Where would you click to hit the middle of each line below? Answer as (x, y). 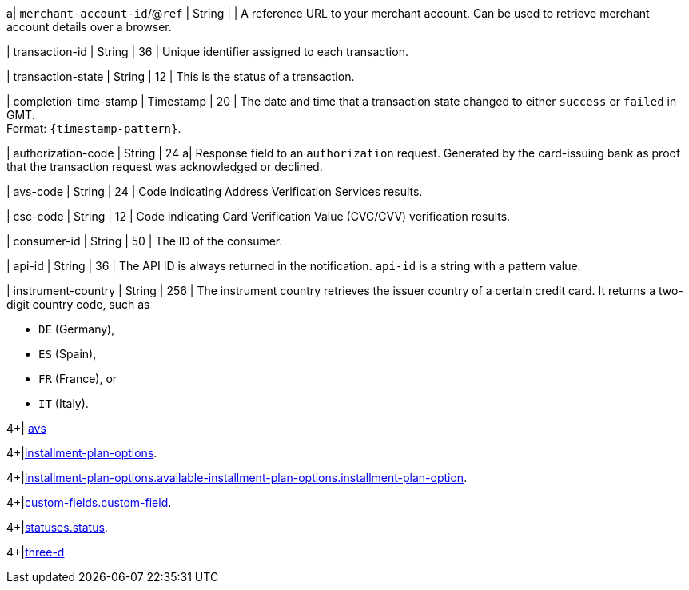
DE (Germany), (77, 329)
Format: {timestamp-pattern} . (94, 128)
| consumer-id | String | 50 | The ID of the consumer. (145, 241)
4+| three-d (36, 552)
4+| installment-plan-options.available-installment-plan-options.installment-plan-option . (237, 478)
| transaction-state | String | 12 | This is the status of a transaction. (181, 76)
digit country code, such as (78, 304)
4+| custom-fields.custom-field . (89, 502)
